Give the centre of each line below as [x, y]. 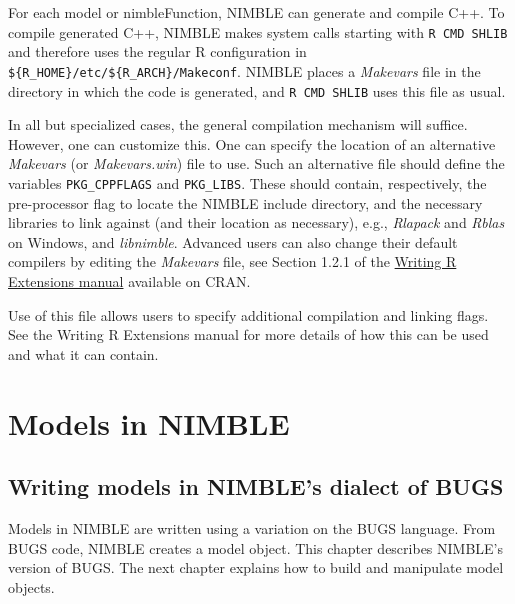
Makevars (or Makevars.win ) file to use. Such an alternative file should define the [256, 163]
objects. [31, 586]
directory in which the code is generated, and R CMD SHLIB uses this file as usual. [257, 90]
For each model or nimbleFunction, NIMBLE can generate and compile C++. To [256, 12]
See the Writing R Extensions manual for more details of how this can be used [248, 334]
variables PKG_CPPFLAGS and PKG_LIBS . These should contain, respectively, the [247, 182]
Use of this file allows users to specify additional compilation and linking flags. [248, 314]
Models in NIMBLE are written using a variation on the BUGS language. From [252, 527]
